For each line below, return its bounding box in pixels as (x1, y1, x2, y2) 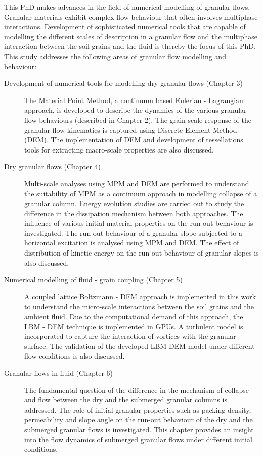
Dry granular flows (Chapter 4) (4, 161, 101, 172)
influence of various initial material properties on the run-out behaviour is (24, 218, 253, 228)
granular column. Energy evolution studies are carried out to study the (24, 198, 244, 209)
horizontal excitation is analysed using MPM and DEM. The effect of (24, 237, 239, 248)
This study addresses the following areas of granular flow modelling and (4, 50, 226, 61)
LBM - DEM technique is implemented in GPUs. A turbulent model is (24, 321, 243, 331)
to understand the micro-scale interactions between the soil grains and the (24, 301, 254, 312)
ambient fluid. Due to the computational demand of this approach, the (24, 311, 243, 322)
